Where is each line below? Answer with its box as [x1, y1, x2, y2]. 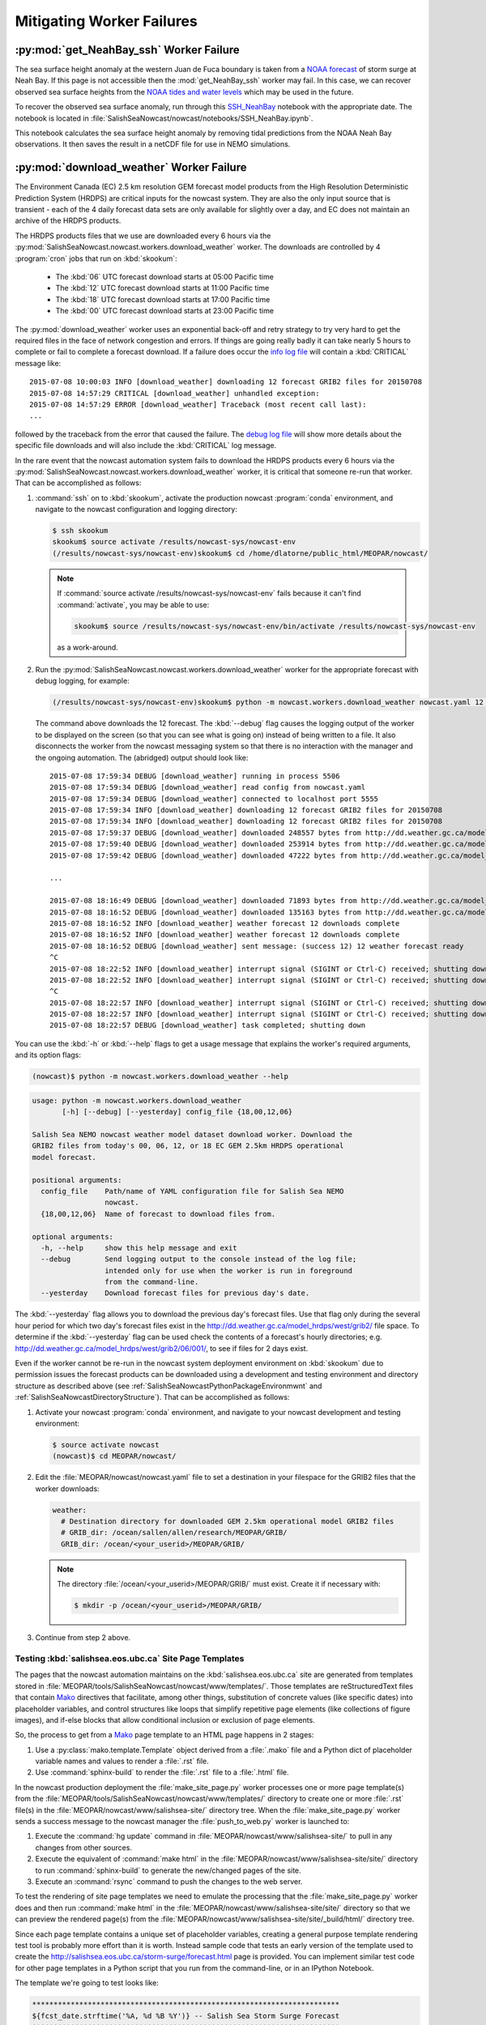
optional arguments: [32, 1232, 113, 1241]
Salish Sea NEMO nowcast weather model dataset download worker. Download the [32, 1130, 352, 1139]
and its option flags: [15, 1050, 81, 1060]
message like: [15, 358, 62, 368]
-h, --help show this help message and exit [40, 1243, 238, 1252]
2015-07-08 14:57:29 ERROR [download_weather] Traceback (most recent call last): [29, 399, 367, 409]
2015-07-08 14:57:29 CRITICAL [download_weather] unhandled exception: [29, 389, 320, 398]
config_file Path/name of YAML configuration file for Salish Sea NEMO [40, 1187, 344, 1196]
